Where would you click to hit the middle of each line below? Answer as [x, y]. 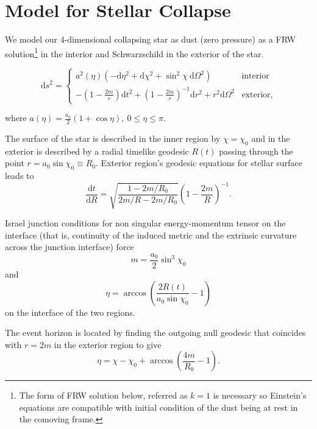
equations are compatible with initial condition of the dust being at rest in [158, 407]
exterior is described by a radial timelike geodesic [97, 151]
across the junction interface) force [69, 247]
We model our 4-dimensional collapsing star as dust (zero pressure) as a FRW [150, 39]
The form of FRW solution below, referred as [103, 395]
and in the [271, 138]
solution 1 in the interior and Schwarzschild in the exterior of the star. [134, 52]
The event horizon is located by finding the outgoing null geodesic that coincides [155, 333]
